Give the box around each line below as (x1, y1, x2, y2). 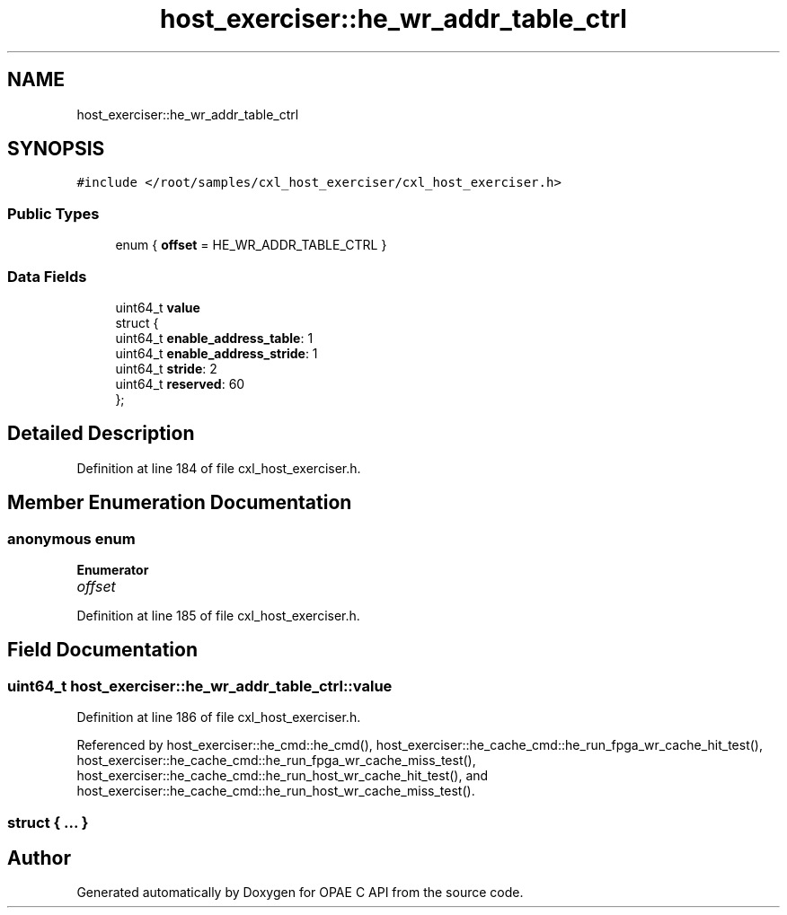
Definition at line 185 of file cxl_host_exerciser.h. (76, 608, 360, 623)
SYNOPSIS (7, 137, 105, 161)
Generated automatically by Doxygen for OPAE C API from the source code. (76, 884, 524, 901)
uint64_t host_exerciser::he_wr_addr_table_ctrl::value (7, 676, 393, 695)
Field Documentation (7, 638, 198, 662)
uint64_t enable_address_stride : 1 (115, 345, 318, 361)
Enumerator (76, 562, 149, 577)
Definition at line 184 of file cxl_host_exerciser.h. (76, 460, 361, 476)
